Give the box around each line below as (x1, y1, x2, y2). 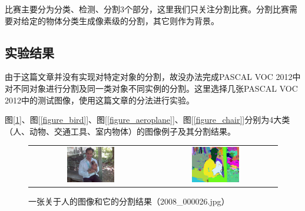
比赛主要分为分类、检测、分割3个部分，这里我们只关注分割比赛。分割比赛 (5, 3, 289, 15)
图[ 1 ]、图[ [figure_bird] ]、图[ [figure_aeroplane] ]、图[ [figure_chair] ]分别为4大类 (5, 113, 290, 126)
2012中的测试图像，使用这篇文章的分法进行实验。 (5, 93, 194, 106)
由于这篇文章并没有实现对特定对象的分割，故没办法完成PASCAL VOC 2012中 (5, 71, 301, 83)
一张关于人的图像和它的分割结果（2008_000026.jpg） (28, 195, 230, 207)
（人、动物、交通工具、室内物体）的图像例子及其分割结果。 (5, 125, 236, 137)
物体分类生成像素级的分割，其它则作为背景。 (45, 14, 219, 26)
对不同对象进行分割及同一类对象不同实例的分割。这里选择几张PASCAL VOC (5, 82, 298, 94)
